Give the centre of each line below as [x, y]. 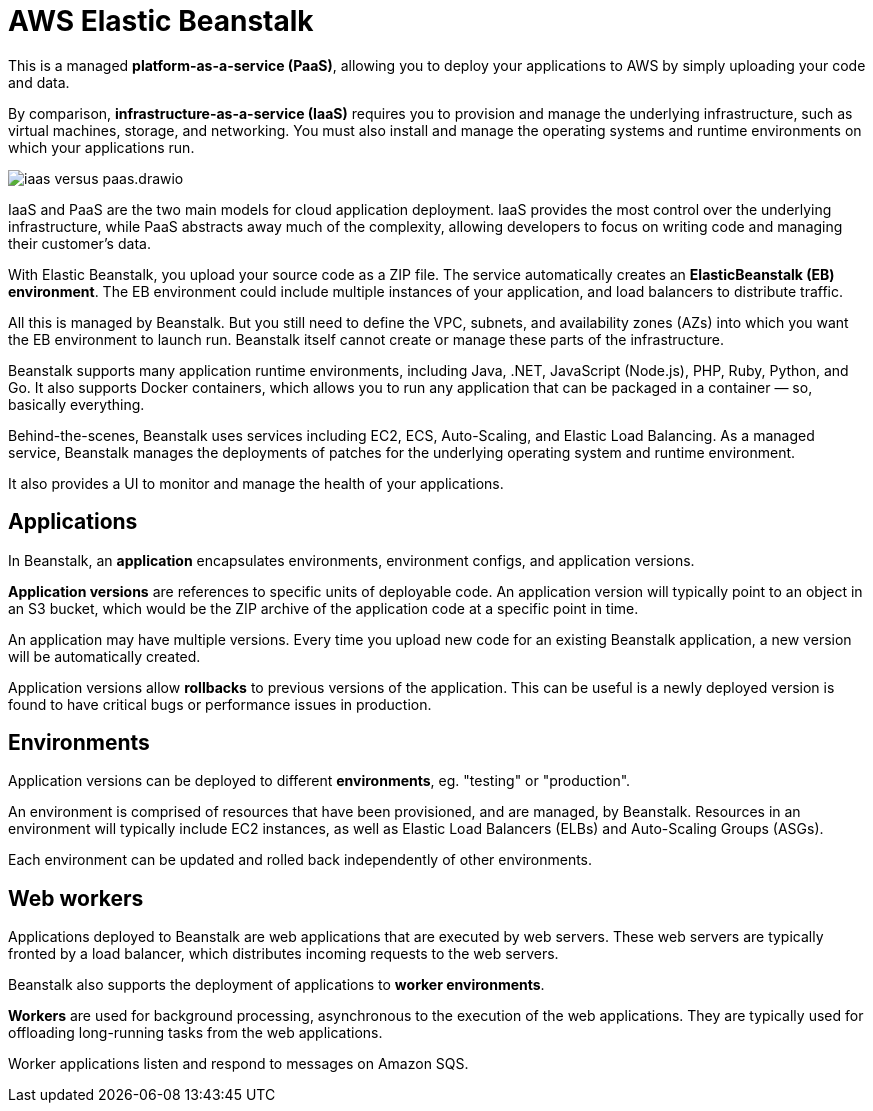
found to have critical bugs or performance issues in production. [220, 704]
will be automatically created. [104, 656]
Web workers [76, 898]
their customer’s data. [79, 243]
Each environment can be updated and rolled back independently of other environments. [300, 860]
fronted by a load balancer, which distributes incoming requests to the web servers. [283, 954]
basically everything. [76, 404]
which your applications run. [101, 147]
